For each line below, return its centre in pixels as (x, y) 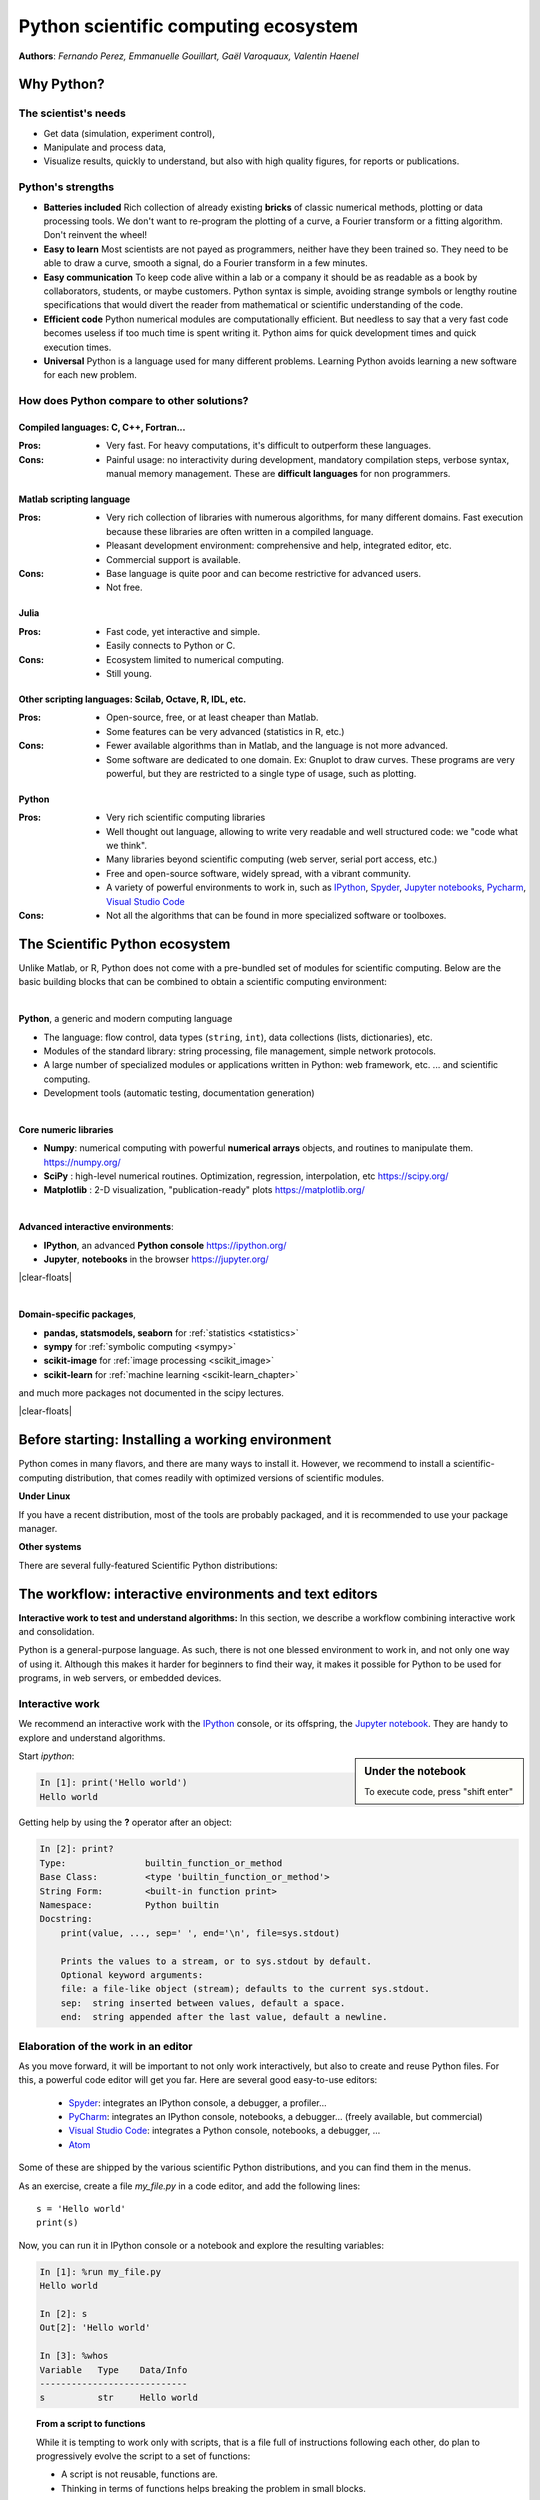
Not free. (125, 587)
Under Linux (44, 1496)
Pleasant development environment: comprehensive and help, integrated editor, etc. (279, 546)
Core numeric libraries (66, 1129)
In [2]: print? (76, 1849)
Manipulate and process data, (105, 147)
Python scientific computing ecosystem (188, 26)
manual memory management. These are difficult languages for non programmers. (278, 474)
